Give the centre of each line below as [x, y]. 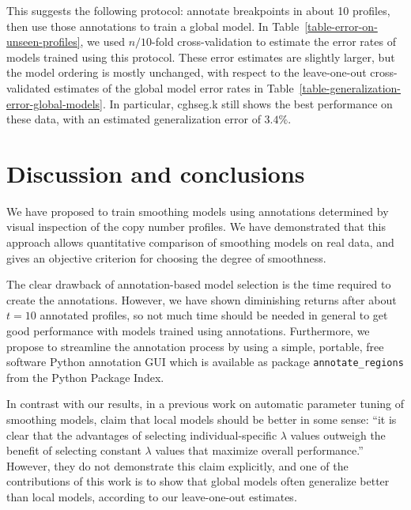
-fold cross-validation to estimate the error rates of [274, 42]
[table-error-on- [341, 26]
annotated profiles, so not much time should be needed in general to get [214, 315]
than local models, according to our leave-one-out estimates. [152, 497]
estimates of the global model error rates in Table [174, 87]
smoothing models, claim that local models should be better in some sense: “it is [202, 419]
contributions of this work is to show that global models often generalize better [198, 481]
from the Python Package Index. [85, 377]
